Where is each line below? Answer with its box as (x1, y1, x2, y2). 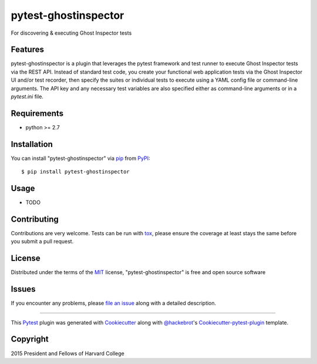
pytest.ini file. (11, 93, 44, 100)
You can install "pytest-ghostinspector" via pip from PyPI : (11, 155, 150, 162)
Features (11, 45, 44, 55)
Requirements (11, 108, 64, 118)
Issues (11, 284, 36, 294)
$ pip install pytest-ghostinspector (21, 168, 130, 175)
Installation (11, 139, 53, 149)
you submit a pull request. (11, 238, 74, 245)
